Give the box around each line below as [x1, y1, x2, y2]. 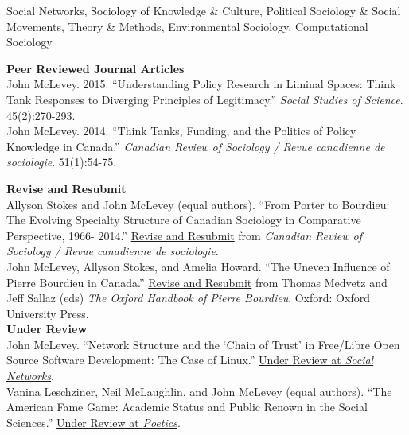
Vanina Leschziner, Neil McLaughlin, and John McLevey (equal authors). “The [6, 383, 392, 399]
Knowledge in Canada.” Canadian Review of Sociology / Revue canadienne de [6, 138, 385, 154]
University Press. [6, 305, 89, 321]
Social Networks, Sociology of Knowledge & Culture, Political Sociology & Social [6, 2, 401, 18]
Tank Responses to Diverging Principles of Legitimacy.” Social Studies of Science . [6, 91, 403, 107]
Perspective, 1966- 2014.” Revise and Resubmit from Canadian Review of [6, 227, 362, 243]
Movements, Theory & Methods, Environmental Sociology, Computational [6, 17, 368, 34]
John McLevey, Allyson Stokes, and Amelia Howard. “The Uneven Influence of [6, 258, 390, 274]
